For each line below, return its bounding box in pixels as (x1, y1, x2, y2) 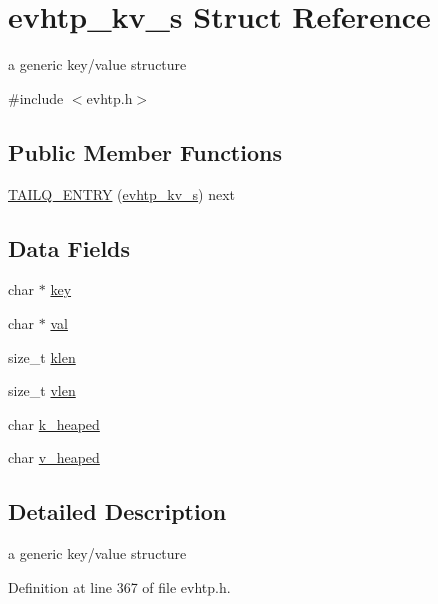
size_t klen (8, 346, 76, 367)
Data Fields (8, 232, 131, 263)
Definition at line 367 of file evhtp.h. (8, 576, 231, 597)
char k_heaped (8, 413, 100, 434)
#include (8, 87, 64, 108)
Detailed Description (8, 496, 227, 527)
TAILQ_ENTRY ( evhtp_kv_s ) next (8, 183, 236, 204)
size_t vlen (8, 380, 76, 401)
